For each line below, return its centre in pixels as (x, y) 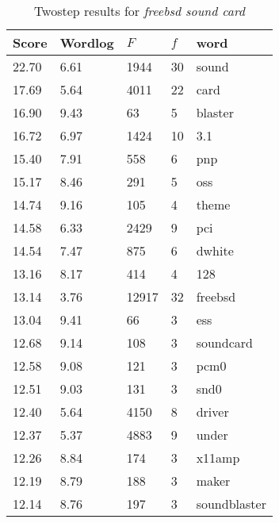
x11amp (218, 458)
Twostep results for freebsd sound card (139, 11)
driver (212, 411)
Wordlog (87, 42)
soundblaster (231, 504)
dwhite (215, 250)
